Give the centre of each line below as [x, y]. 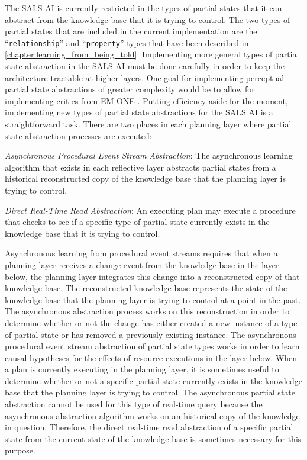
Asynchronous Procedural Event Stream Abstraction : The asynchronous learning [149, 155]
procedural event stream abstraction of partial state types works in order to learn [152, 346]
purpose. [20, 450]
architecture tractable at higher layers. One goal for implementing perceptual [145, 77]
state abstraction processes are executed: [78, 135]
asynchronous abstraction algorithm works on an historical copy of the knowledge [152, 415]
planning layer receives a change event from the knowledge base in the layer [142, 264]
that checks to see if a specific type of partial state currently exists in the [137, 222]
